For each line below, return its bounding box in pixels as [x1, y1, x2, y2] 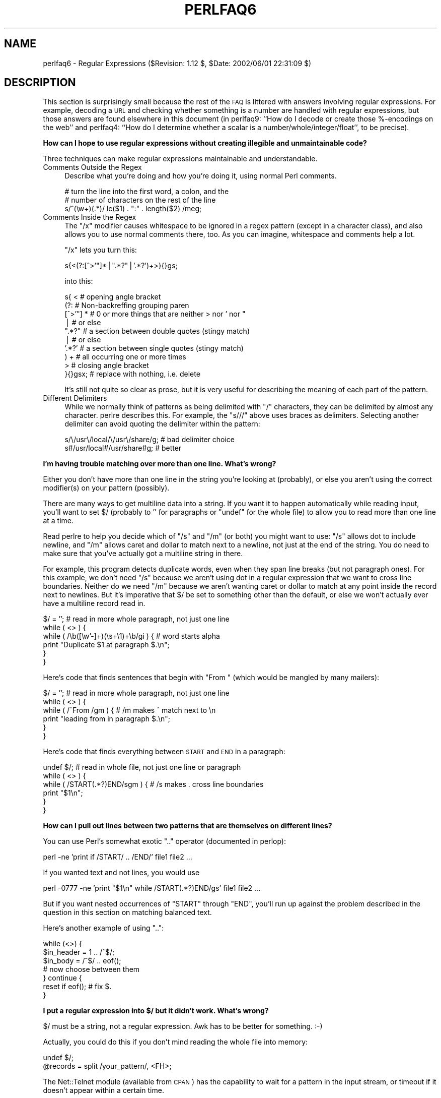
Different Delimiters [43, 394, 107, 403]
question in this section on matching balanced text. [43, 908, 212, 917]
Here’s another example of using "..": [43, 924, 164, 933]
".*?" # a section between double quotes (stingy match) [64, 327, 250, 336]
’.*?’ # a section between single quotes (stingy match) [64, 344, 244, 353]
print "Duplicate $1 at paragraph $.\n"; [43, 640, 170, 649]
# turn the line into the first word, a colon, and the [64, 187, 229, 196]
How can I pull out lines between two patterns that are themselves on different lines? [43, 821, 332, 830]
